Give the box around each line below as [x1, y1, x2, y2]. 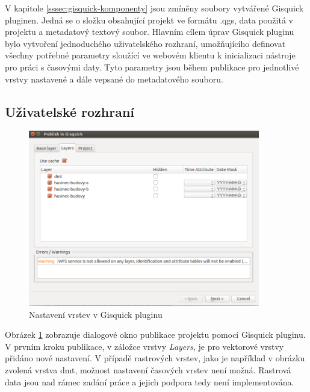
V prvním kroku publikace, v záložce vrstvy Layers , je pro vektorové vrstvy [5, 340, 284, 352]
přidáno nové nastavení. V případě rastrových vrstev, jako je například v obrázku [5, 352, 305, 364]
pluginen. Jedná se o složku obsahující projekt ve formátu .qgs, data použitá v [5, 13, 293, 26]
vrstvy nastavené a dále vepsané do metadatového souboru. [5, 72, 223, 85]
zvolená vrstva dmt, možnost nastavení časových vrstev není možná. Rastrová [5, 364, 291, 376]
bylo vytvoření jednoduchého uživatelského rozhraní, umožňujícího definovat [5, 37, 286, 49]
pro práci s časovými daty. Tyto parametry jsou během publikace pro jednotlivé [5, 60, 299, 73]
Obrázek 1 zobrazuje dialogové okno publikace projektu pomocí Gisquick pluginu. [5, 328, 306, 341]
